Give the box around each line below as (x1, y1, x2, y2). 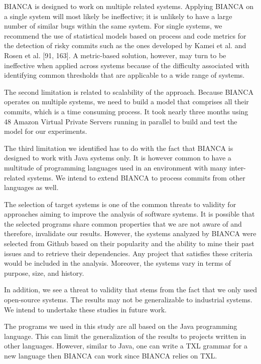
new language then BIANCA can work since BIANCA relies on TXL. (4, 350, 217, 360)
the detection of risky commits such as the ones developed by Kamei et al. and (4, 40, 246, 51)
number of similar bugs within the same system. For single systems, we (4, 21, 222, 31)
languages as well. (4, 182, 59, 193)
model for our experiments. (4, 126, 87, 136)
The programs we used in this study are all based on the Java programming (4, 321, 237, 331)
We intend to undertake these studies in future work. (4, 304, 167, 314)
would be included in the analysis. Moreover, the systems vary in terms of (4, 258, 231, 268)
